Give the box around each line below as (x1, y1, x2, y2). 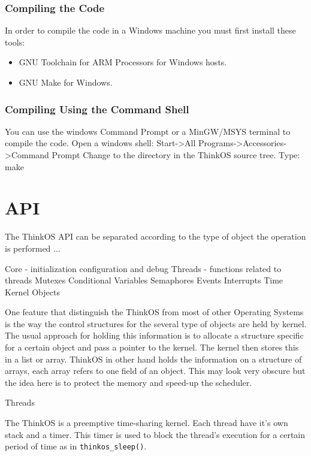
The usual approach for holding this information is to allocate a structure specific (5, 329, 304, 342)
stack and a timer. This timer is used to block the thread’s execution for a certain (5, 428, 306, 440)
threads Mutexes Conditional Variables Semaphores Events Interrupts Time (5, 274, 283, 286)
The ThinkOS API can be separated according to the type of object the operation (5, 230, 306, 243)
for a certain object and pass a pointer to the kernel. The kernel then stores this (5, 341, 299, 354)
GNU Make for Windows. (19, 76, 113, 88)
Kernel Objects (5, 285, 60, 298)
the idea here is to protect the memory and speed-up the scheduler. (5, 376, 252, 388)
